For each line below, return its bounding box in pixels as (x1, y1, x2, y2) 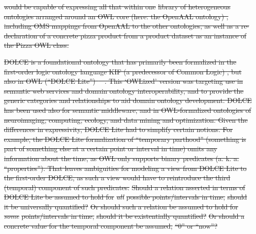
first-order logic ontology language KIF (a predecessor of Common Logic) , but (4, 66, 242, 76)
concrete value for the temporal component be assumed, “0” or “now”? (4, 221, 218, 231)
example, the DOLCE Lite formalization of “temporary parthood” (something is (4, 134, 246, 144)
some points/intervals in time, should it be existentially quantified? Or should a (4, 211, 245, 221)
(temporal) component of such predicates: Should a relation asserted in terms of (4, 182, 245, 192)
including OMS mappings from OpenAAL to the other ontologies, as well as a (4, 21, 239, 31)
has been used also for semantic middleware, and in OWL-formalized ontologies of (4, 104, 251, 115)
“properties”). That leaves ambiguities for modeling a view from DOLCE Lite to (4, 163, 247, 173)
